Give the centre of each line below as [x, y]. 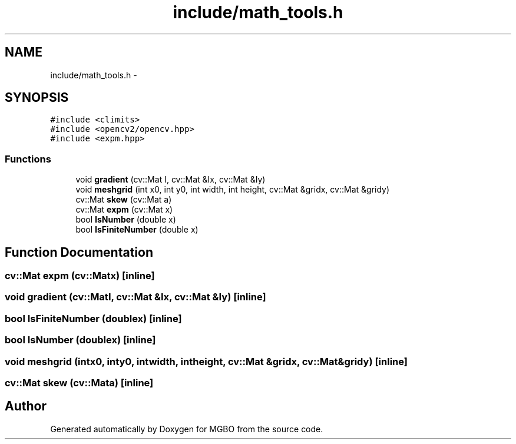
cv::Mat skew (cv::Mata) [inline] [79, 382]
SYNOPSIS [37, 98]
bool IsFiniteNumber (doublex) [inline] [93, 318]
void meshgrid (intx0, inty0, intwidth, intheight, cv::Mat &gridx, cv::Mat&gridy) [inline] [206, 361]
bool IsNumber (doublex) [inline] [80, 340]
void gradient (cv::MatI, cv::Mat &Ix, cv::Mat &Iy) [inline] [135, 297]
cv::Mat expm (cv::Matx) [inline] [80, 276]
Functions [28, 159]
